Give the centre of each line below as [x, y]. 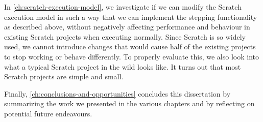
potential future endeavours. [48, 113]
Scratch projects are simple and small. [64, 77]
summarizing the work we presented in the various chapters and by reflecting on [129, 103]
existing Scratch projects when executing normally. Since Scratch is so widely [125, 36]
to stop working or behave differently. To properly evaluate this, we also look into [131, 56]
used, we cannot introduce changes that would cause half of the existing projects [130, 47]
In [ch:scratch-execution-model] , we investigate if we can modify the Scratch [123, 7]
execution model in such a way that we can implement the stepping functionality [131, 17]
